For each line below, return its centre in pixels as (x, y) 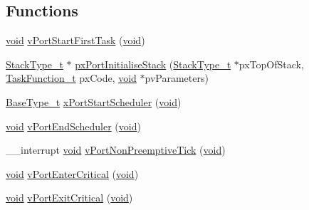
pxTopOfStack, (271, 64)
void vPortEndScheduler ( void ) (73, 126)
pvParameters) (177, 78)
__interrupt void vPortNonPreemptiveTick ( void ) (116, 150)
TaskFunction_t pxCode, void (71, 78)
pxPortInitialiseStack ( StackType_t (153, 64)
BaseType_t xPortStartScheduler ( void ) (94, 101)
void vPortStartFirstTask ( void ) (75, 40)
